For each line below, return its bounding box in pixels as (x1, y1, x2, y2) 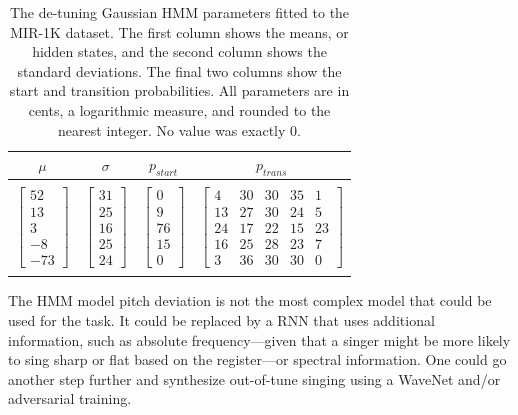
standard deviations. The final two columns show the (17, 60, 342, 81)
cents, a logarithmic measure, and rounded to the (28, 99, 331, 120)
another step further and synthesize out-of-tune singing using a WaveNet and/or (8, 368, 501, 389)
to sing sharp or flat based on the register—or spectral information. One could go (8, 349, 507, 370)
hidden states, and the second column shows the (32, 41, 327, 62)
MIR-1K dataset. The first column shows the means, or (10, 21, 349, 42)
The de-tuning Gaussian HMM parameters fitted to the (9, 2, 350, 22)
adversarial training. (8, 388, 132, 409)
